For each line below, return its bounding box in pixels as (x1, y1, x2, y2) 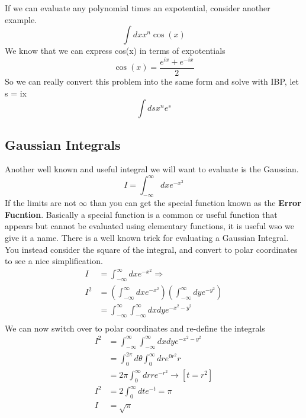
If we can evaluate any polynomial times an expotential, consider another (5, 2, 270, 14)
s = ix (5, 86, 27, 99)
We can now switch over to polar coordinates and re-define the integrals (5, 321, 265, 334)
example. (5, 13, 37, 25)
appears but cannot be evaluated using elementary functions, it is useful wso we (5, 220, 294, 232)
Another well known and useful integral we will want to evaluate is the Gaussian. (5, 163, 299, 175)
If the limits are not (5, 197, 76, 209)
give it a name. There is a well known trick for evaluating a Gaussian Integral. (5, 231, 289, 243)
